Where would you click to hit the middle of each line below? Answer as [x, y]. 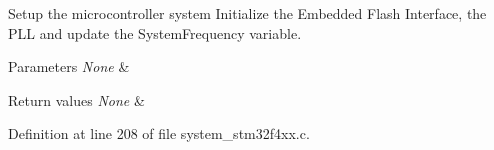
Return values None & [76, 99]
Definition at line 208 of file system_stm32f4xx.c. [159, 133]
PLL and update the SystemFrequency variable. [155, 32]
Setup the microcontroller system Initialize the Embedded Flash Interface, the [247, 13]
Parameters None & [69, 66]
